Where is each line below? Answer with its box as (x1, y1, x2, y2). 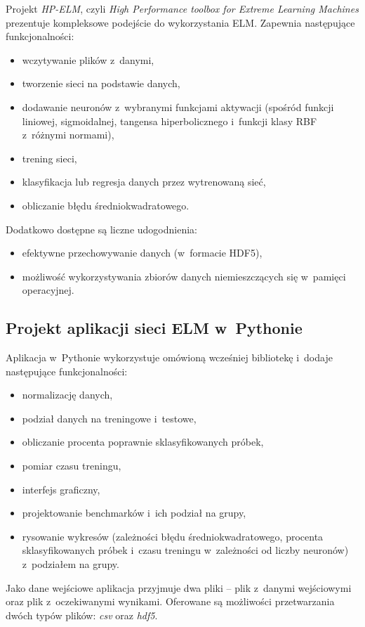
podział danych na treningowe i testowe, (22, 411, 197, 425)
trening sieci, (22, 150, 77, 165)
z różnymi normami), (22, 127, 114, 142)
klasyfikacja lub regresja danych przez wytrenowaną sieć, (22, 174, 266, 189)
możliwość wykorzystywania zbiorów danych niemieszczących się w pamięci (22, 269, 346, 283)
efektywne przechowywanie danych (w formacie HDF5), (22, 245, 263, 260)
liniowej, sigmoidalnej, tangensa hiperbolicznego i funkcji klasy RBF (22, 113, 317, 128)
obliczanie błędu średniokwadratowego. (22, 198, 190, 212)
